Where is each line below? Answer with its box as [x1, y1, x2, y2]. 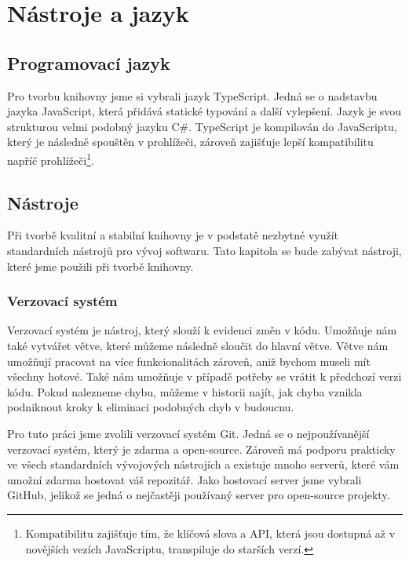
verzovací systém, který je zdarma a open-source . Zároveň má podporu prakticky [7, 440, 396, 457]
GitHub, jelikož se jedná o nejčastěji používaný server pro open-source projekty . [7, 487, 390, 503]
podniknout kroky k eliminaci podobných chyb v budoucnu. [7, 399, 294, 415]
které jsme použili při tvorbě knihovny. [7, 257, 194, 274]
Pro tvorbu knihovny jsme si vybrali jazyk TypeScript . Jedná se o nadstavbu [7, 87, 378, 104]
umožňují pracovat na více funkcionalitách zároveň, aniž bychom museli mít [7, 352, 371, 369]
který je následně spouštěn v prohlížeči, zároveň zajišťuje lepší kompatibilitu [7, 133, 374, 150]
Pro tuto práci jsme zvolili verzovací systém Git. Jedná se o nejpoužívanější [7, 425, 370, 441]
